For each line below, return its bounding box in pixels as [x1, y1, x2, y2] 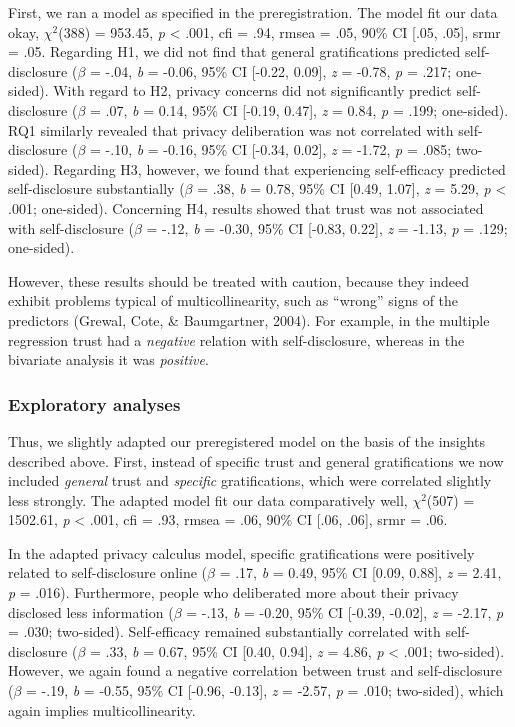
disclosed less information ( [8, 601, 174, 622]
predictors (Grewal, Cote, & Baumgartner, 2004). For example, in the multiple [8, 309, 490, 330]
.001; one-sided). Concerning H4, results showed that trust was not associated [8, 197, 484, 218]
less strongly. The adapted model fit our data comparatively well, [8, 489, 408, 510]
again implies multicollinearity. [8, 699, 196, 720]
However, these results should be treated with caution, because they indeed [8, 270, 469, 291]
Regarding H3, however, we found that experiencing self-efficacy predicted [53, 158, 506, 179]
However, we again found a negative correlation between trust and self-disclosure [8, 660, 502, 681]
